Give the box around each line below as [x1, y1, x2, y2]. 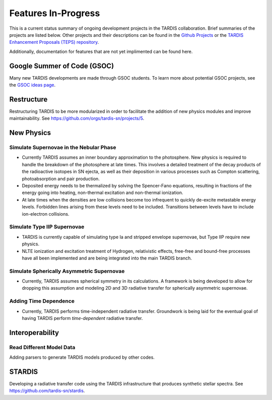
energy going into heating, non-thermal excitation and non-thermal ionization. [22, 189, 183, 196]
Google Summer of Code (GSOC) [9, 61, 114, 70]
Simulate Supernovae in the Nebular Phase [9, 144, 116, 151]
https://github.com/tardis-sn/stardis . [9, 388, 85, 394]
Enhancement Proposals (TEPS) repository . [9, 39, 99, 45]
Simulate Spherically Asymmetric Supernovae [9, 268, 125, 275]
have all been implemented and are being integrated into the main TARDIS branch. [22, 255, 192, 261]
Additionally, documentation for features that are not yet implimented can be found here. [9, 48, 193, 54]
